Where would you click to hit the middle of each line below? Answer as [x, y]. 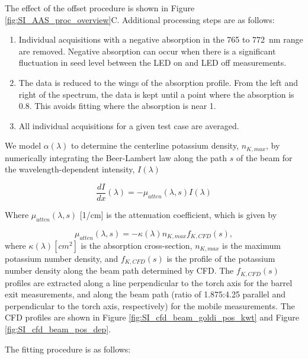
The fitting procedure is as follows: [68, 349]
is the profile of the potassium [221, 258]
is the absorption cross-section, [137, 245]
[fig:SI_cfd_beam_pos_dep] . [58, 328]
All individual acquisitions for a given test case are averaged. [129, 125]
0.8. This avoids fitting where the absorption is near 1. [117, 106]
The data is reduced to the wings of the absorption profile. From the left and [158, 82]
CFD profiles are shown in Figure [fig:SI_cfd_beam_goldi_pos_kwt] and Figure [152, 317]
